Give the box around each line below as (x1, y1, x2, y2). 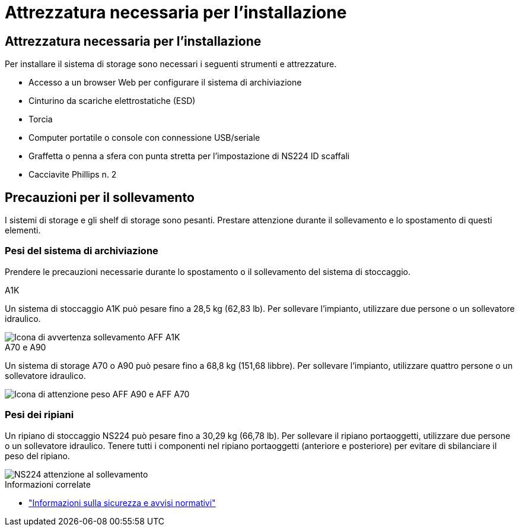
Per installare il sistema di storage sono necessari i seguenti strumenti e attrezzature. (5, 59, 337, 69)
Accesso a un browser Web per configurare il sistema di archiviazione (28, 77, 302, 88)
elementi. (5, 225, 41, 236)
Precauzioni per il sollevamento (5, 189, 195, 205)
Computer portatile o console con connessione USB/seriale (28, 132, 260, 143)
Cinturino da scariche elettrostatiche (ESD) (28, 96, 196, 106)
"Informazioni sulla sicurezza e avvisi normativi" (28, 497, 216, 508)
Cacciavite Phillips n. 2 (28, 169, 117, 180)
